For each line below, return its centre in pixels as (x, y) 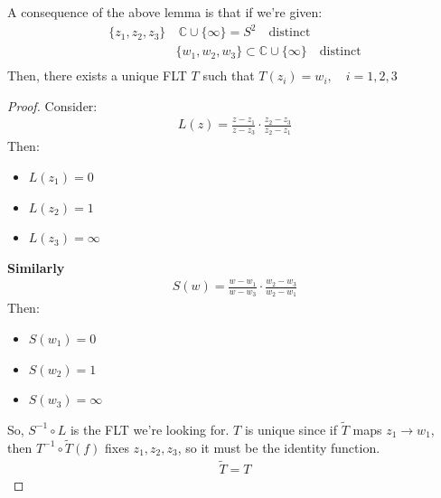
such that (229, 75)
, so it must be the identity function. (279, 447)
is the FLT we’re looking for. (150, 429)
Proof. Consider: (52, 105)
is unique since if (291, 429)
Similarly (36, 267)
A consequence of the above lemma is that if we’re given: (165, 12)
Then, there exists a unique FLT (97, 75)
